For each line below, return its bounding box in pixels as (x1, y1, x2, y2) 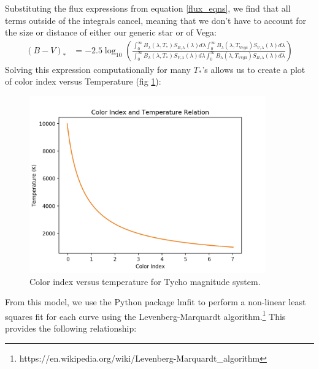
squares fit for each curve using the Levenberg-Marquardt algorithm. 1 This (5, 308, 286, 322)
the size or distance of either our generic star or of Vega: (5, 26, 217, 39)
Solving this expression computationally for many (5, 63, 191, 75)
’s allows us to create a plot (202, 63, 306, 75)
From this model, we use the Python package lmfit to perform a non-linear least (5, 295, 306, 308)
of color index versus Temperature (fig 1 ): (5, 75, 161, 88)
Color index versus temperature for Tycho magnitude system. (29, 275, 261, 287)
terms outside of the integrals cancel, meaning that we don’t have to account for (5, 13, 307, 26)
